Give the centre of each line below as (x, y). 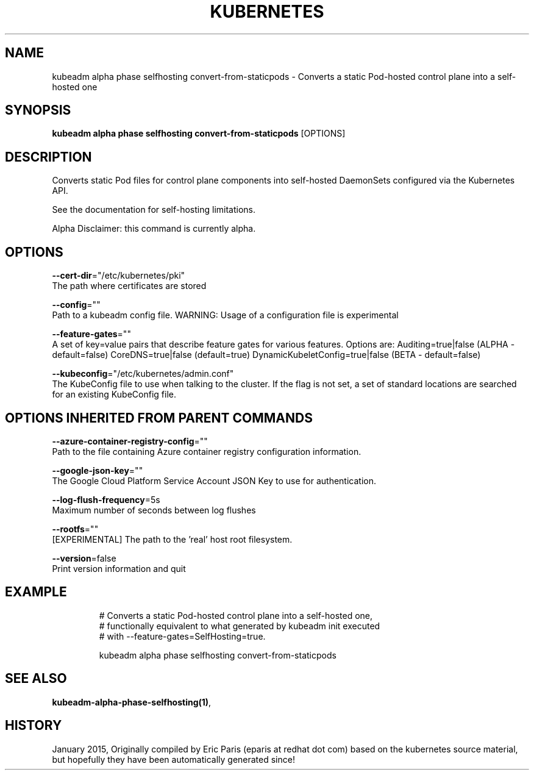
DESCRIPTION (48, 157)
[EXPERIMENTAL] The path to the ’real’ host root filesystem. (172, 539)
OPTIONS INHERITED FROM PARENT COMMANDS (159, 418)
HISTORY (34, 726)
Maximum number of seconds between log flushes (154, 510)
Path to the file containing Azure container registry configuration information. (207, 451)
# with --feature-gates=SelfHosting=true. (182, 636)
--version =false (84, 558)
